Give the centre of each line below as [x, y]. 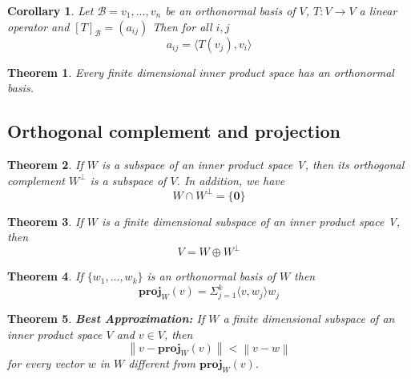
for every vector [46, 363]
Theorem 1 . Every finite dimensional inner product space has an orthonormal [201, 72]
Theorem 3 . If [45, 221]
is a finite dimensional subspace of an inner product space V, [251, 221]
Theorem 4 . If [45, 276]
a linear [378, 10]
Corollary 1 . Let [50, 10]
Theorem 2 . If [45, 164]
